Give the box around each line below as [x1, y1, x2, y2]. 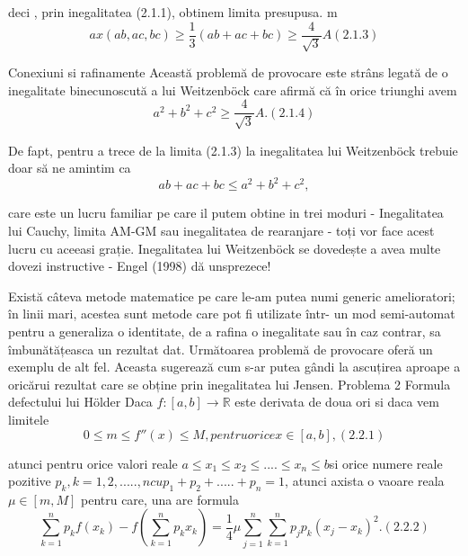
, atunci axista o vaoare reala [285, 471, 445, 490]
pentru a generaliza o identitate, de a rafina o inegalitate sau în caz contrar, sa [8, 321, 441, 340]
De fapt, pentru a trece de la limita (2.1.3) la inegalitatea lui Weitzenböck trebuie [8, 140, 458, 159]
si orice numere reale [329, 453, 443, 472]
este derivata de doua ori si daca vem [234, 392, 439, 411]
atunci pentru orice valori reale [8, 453, 178, 472]
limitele [8, 409, 49, 428]
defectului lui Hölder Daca [8, 392, 153, 411]
